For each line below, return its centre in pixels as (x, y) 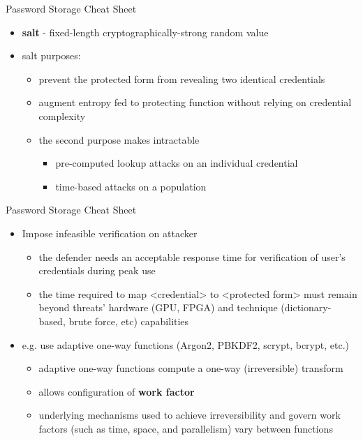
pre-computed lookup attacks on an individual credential (177, 163)
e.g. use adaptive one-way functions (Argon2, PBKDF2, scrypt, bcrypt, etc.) (185, 344)
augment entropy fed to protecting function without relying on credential (195, 102)
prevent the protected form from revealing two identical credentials (182, 79)
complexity (62, 115)
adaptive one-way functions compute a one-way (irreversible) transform (191, 368)
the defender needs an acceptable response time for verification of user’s (192, 256)
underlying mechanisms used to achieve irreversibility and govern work (190, 415)
